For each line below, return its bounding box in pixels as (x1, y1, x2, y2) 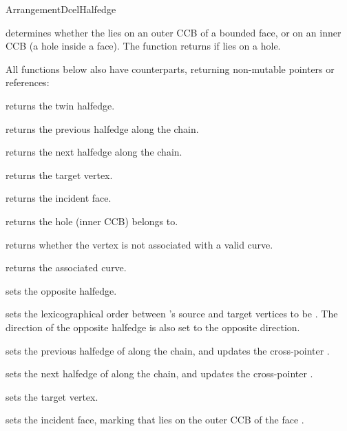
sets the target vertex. (6, 389, 98, 403)
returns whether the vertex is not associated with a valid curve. (6, 237, 273, 251)
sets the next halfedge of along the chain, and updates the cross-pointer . (6, 366, 313, 381)
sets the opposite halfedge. (6, 283, 117, 297)
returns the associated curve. (6, 260, 127, 275)
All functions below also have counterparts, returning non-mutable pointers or (6, 61, 335, 76)
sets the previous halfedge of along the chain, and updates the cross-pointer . (6, 343, 330, 357)
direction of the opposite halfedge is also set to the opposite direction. (6, 319, 300, 334)
